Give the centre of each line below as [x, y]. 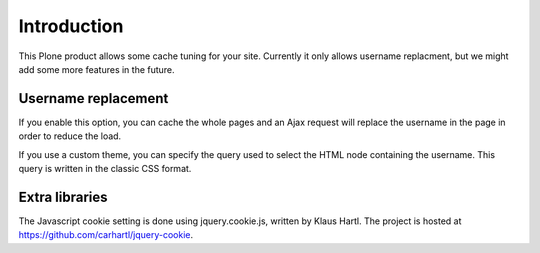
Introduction [71, 26]
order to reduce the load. [70, 136]
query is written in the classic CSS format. [105, 169]
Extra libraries [63, 196]
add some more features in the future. [96, 69]
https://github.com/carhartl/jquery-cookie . [106, 235]
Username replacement [93, 98]
